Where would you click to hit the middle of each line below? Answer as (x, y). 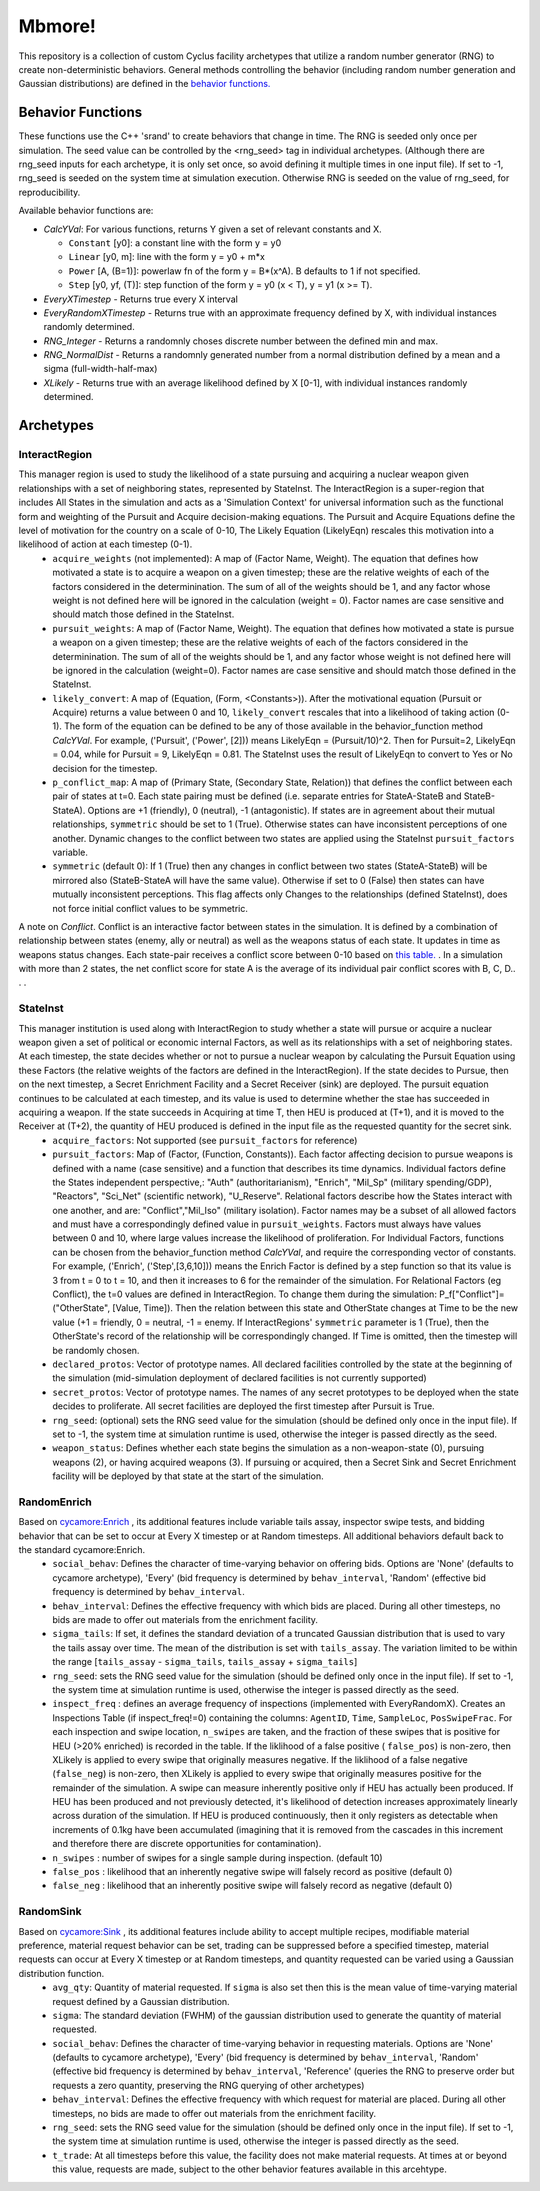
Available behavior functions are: (86, 211)
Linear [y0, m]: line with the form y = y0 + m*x (166, 257)
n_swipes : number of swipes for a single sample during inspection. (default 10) (218, 1857)
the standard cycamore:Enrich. (82, 1550)
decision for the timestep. (105, 768)
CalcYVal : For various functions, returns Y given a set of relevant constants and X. (212, 229)
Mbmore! (57, 26)
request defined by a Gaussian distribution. (141, 2001)
